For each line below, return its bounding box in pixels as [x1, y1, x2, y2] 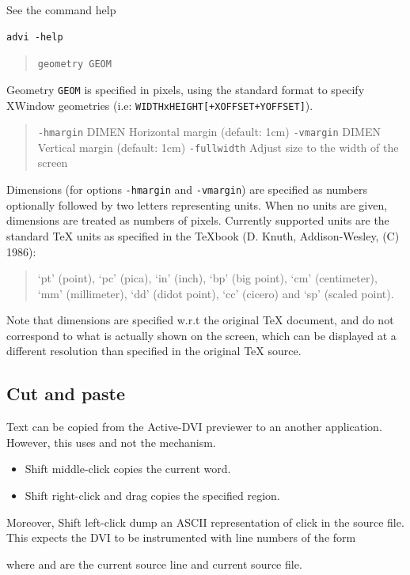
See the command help [6, 2, 116, 17]
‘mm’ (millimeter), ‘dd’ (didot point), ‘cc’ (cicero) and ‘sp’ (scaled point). [37, 285, 394, 301]
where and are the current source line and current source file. [6, 555, 302, 572]
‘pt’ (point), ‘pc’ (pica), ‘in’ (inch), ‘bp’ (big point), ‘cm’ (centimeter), [37, 270, 378, 286]
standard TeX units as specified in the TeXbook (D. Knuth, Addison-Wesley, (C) [6, 227, 400, 244]
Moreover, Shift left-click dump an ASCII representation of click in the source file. [6, 513, 404, 530]
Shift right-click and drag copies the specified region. [25, 487, 280, 504]
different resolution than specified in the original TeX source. [6, 342, 302, 359]
